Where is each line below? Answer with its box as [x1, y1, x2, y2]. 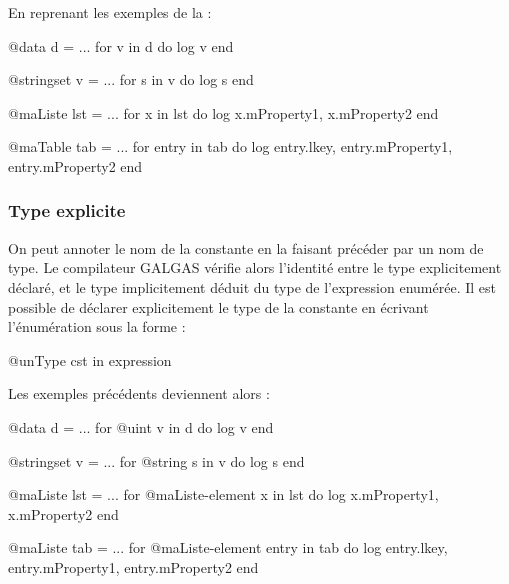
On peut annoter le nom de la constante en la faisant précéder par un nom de [8, 237, 484, 258]
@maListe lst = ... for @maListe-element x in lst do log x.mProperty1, [8, 484, 439, 505]
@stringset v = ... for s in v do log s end [8, 69, 254, 90]
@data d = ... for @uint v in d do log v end [8, 416, 274, 437]
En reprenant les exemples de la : [8, 2, 212, 22]
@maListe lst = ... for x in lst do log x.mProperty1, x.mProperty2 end [8, 102, 439, 123]
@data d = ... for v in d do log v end [8, 35, 234, 56]
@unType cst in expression [8, 349, 172, 370]
